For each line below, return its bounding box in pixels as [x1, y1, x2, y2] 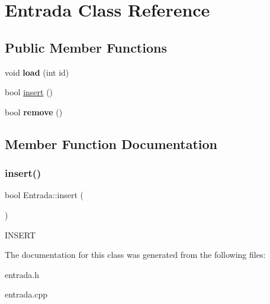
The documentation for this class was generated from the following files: [5, 248, 266, 261]
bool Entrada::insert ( [5, 189, 83, 201]
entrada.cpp [5, 288, 48, 300]
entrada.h [5, 268, 40, 280]
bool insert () [5, 86, 53, 98]
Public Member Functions [5, 38, 167, 56]
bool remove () [5, 105, 63, 118]
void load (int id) [5, 66, 69, 78]
